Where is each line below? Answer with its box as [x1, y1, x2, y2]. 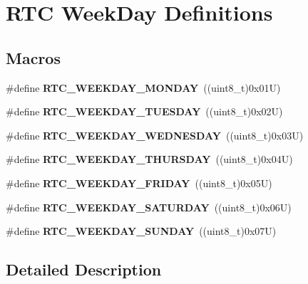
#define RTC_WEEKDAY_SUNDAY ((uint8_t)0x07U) [6, 223, 277, 238]
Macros [6, 46, 61, 68]
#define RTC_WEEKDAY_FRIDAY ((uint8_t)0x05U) [6, 175, 272, 190]
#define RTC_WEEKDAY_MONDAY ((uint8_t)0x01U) [6, 80, 281, 95]
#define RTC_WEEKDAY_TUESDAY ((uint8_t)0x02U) [6, 104, 283, 119]
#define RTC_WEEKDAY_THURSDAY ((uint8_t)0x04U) [6, 152, 293, 167]
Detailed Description [6, 258, 162, 280]
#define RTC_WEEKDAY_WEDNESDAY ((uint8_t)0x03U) [6, 127, 304, 142]
